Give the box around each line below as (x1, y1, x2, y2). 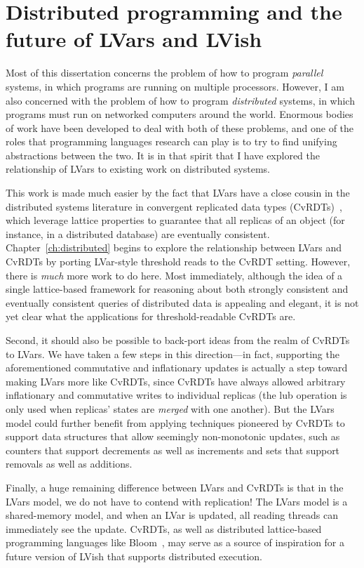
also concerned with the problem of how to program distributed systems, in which (6, 93, 355, 107)
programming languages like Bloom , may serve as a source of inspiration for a (6, 535, 345, 550)
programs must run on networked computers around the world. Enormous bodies (6, 107, 353, 121)
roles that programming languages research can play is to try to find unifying (6, 134, 337, 149)
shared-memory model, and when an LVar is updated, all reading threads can (6, 508, 338, 522)
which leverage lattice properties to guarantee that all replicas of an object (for (6, 213, 345, 227)
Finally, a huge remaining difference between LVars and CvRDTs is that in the (6, 480, 344, 494)
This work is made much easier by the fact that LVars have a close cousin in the (6, 185, 350, 200)
